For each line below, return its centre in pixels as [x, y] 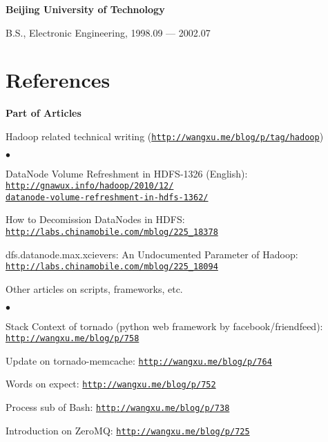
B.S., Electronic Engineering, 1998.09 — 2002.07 [108, 32]
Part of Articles [44, 113]
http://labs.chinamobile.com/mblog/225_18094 [112, 267]
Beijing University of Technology [85, 9]
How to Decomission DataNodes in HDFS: [95, 219]
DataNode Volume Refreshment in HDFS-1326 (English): [127, 173]
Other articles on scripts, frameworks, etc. [94, 288]
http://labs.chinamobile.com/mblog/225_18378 [112, 232]
